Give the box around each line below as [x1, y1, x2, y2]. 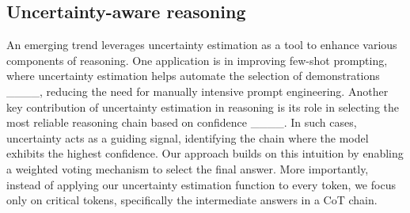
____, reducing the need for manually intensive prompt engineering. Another [6, 82, 389, 99]
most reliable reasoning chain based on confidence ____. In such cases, [6, 114, 357, 131]
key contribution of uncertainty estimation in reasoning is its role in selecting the [6, 98, 399, 115]
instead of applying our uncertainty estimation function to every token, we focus [6, 176, 396, 192]
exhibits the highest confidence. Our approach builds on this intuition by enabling [6, 145, 404, 162]
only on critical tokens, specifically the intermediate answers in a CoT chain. [6, 192, 378, 208]
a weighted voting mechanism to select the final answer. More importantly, [6, 160, 369, 177]
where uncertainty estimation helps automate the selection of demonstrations [6, 67, 380, 84]
